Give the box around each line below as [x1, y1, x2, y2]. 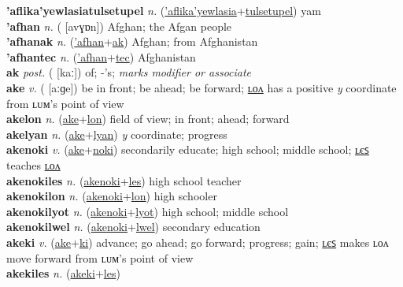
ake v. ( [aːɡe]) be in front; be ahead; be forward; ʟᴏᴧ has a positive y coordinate [6, 79, 397, 95]
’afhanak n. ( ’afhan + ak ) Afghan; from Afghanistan [6, 33, 258, 50]
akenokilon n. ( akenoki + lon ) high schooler [6, 188, 217, 204]
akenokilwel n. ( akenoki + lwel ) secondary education [6, 218, 261, 235]
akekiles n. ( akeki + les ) [6, 265, 120, 281]
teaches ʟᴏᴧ [6, 156, 61, 173]
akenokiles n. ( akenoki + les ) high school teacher [6, 172, 242, 188]
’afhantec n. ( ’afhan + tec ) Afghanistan [6, 48, 196, 65]
